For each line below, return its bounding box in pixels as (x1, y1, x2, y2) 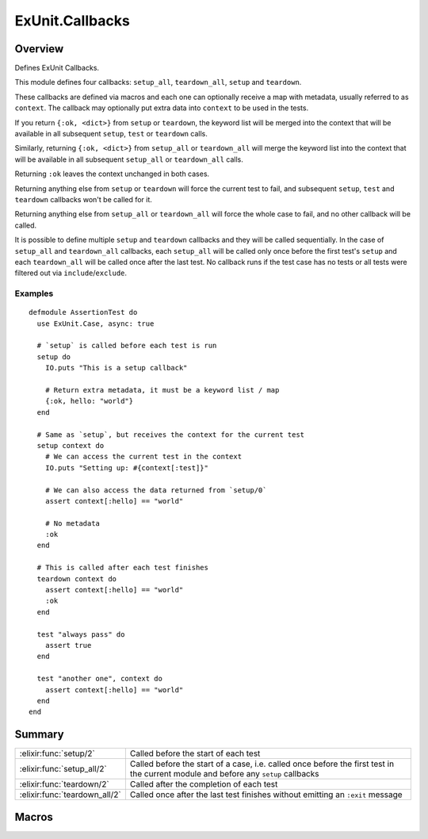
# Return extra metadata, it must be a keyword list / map (44, 385, 280, 394)
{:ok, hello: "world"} (44, 397, 134, 406)
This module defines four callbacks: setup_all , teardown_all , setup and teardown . (14, 78, 302, 87)
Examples (14, 288, 54, 299)
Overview (14, 42, 64, 56)
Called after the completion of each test (129, 779, 278, 790)
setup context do (36, 441, 105, 450)
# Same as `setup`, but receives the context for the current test (36, 430, 305, 439)
